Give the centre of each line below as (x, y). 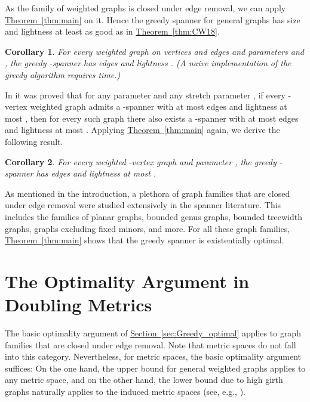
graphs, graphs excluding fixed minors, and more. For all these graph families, (148, 228)
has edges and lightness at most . (96, 173)
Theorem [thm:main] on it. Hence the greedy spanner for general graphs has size (153, 19)
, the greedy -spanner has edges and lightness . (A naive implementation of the (148, 63)
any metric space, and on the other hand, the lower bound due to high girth (144, 380)
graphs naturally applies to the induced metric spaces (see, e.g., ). (125, 391)
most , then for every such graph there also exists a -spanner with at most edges (152, 118)
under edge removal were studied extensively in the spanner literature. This (143, 205)
